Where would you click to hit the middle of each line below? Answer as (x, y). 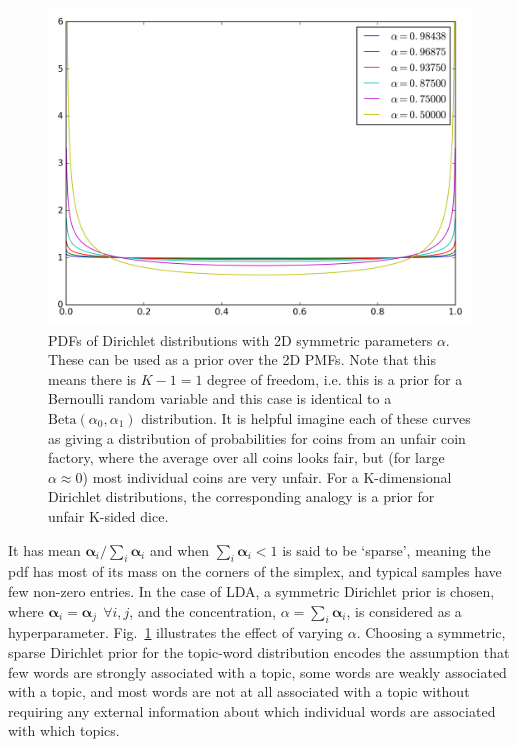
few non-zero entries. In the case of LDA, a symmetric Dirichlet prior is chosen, (251, 590)
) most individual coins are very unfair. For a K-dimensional (267, 476)
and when (179, 549)
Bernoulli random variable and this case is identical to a (220, 398)
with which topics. (64, 730)
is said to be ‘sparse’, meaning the (386, 549)
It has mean (44, 549)
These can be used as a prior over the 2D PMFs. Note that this (242, 359)
